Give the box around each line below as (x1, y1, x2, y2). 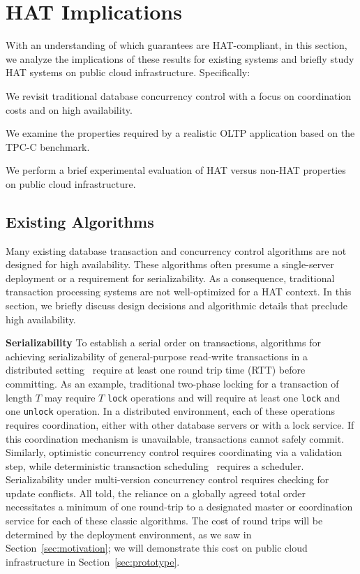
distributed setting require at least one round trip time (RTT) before (6, 362, 306, 377)
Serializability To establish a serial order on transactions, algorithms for (6, 335, 321, 350)
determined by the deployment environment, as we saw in (6, 527, 252, 541)
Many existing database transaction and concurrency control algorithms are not (6, 243, 347, 258)
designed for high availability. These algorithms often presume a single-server (6, 257, 334, 272)
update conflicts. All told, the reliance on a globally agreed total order (6, 485, 306, 500)
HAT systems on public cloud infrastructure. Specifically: (6, 65, 250, 80)
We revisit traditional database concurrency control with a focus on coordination (6, 88, 352, 103)
